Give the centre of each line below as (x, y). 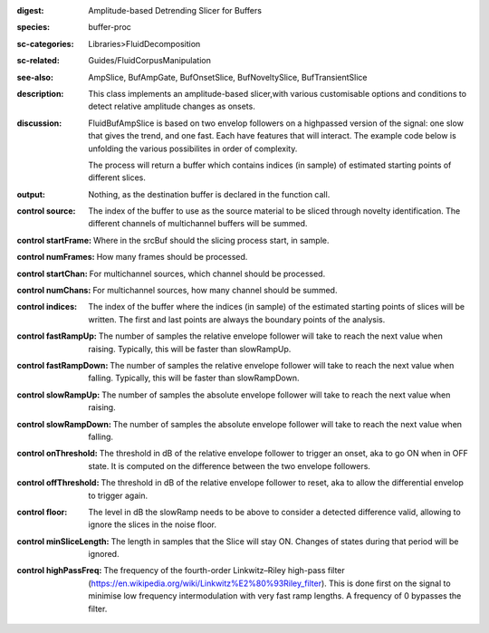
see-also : (35, 77)
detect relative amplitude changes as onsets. (172, 106)
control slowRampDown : (64, 424)
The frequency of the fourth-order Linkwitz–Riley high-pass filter (225, 571)
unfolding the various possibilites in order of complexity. (193, 149)
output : (31, 194)
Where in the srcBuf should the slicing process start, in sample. (211, 240)
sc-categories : (45, 43)
